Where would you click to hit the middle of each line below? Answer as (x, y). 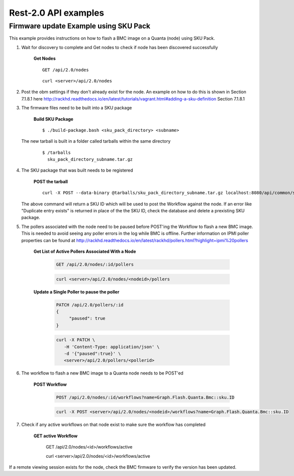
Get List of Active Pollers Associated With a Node (85, 251)
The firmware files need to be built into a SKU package (77, 108)
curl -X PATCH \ (76, 340)
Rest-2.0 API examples (57, 13)
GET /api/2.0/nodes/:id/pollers (95, 264)
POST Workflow (50, 384)
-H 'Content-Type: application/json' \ (112, 347)
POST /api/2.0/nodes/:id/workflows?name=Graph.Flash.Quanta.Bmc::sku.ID (145, 397)
